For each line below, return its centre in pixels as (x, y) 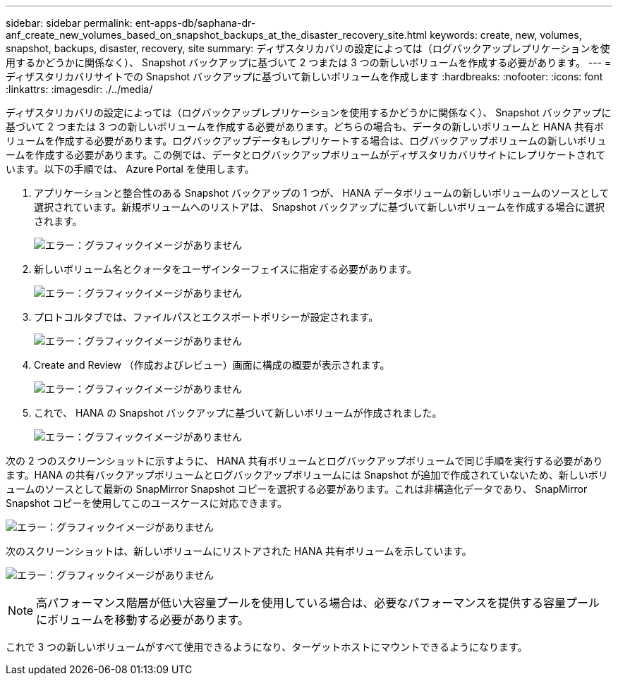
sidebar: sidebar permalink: (69, 23)
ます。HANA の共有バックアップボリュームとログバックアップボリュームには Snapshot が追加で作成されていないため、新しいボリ (307, 475)
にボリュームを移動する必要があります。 (143, 620)
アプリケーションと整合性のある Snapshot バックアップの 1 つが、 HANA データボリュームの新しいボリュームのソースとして (322, 193)
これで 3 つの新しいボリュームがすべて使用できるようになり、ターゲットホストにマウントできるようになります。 (267, 647)
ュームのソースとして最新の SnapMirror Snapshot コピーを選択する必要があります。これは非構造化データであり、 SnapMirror (297, 489)
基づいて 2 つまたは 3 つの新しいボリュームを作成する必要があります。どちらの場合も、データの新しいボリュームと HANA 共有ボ (305, 127)
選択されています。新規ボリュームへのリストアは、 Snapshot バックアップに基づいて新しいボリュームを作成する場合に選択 (320, 207)
